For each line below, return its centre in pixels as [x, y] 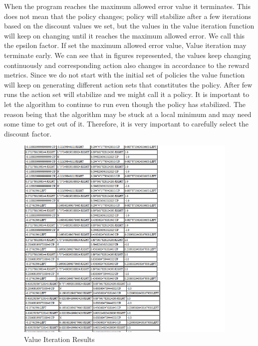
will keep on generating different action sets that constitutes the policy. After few [128, 84]
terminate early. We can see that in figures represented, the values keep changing [128, 55]
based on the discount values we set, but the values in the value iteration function [129, 26]
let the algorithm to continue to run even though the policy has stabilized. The [125, 104]
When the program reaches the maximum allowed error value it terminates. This [127, 6]
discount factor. [28, 133]
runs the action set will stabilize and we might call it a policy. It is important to [127, 94]
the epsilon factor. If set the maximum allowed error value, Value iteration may [125, 45]
